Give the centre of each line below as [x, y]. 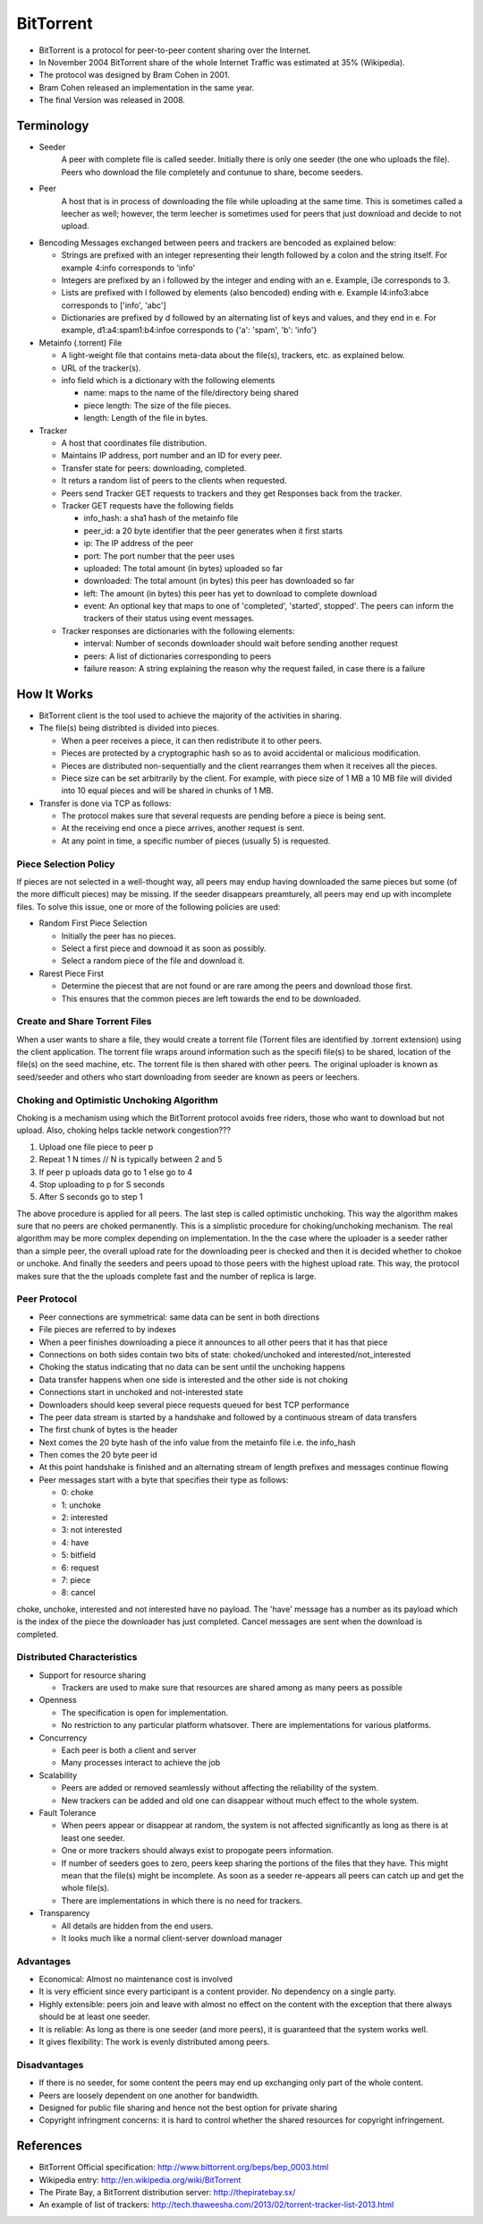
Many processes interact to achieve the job [141, 1763]
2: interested [85, 1518]
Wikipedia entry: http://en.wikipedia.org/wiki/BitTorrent [140, 2179]
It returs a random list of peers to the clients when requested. [174, 481]
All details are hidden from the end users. [137, 1926]
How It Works [55, 694]
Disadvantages [50, 2065]
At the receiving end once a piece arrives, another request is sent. [183, 828]
